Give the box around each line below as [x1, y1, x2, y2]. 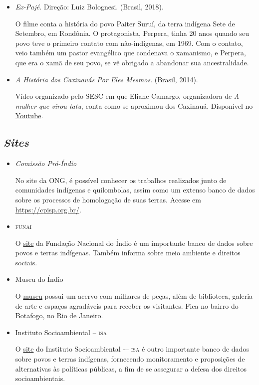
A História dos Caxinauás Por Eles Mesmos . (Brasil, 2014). [15, 74, 198, 84]
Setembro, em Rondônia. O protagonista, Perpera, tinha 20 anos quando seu [15, 28, 250, 38]
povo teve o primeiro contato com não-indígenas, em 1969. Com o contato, [15, 37, 243, 48]
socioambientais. [15, 373, 65, 384]
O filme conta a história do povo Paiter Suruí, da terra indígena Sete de [15, 18, 235, 28]
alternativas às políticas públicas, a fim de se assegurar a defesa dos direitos [15, 363, 247, 374]
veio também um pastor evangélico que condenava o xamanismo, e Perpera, [15, 47, 246, 58]
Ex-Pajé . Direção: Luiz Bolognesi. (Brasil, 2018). [15, 1, 164, 11]
